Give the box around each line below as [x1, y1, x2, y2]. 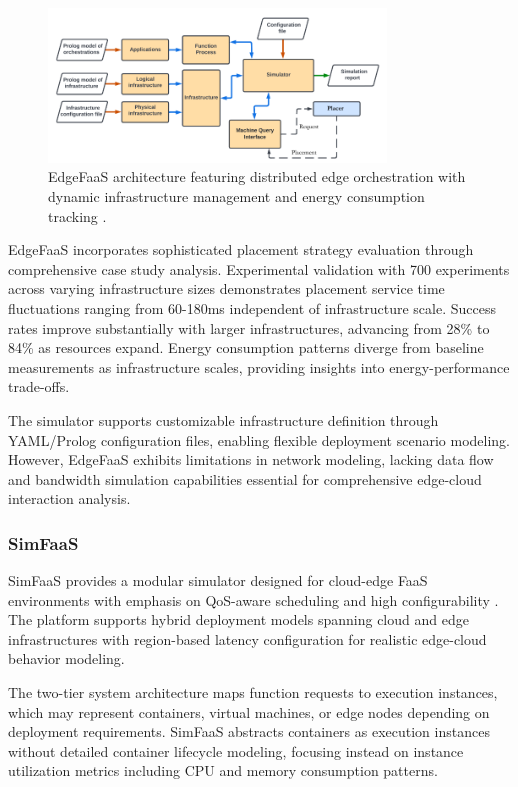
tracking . [48, 205, 107, 226]
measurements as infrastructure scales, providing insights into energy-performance [8, 356, 510, 377]
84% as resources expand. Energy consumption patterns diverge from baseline [8, 337, 484, 358]
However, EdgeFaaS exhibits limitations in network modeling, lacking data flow [8, 449, 494, 470]
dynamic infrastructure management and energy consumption [48, 185, 425, 206]
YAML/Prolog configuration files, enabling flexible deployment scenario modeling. [8, 429, 510, 450]
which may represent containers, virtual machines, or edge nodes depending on [8, 701, 490, 722]
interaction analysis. [8, 488, 131, 509]
